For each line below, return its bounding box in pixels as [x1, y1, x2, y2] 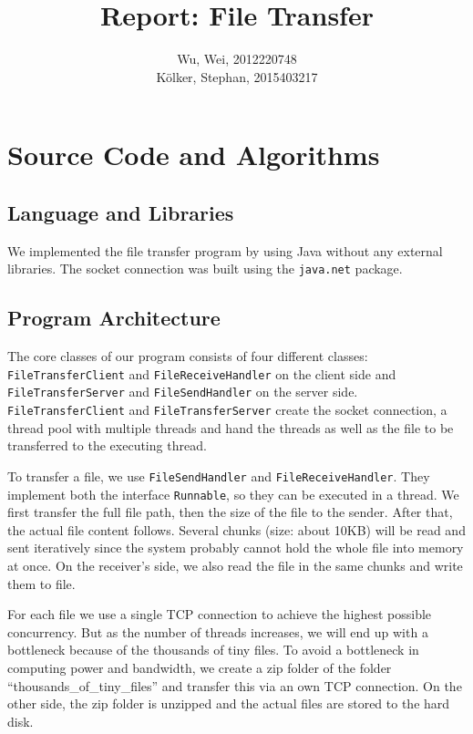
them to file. [7, 574, 76, 593]
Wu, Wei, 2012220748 [177, 49, 297, 68]
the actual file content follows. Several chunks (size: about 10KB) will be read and [7, 520, 466, 539]
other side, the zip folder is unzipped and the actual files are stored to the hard [7, 694, 450, 713]
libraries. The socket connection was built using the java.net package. [7, 259, 403, 278]
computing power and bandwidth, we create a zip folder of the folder [7, 657, 392, 677]
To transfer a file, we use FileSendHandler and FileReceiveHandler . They [7, 466, 430, 485]
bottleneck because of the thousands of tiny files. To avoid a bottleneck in [7, 640, 419, 659]
